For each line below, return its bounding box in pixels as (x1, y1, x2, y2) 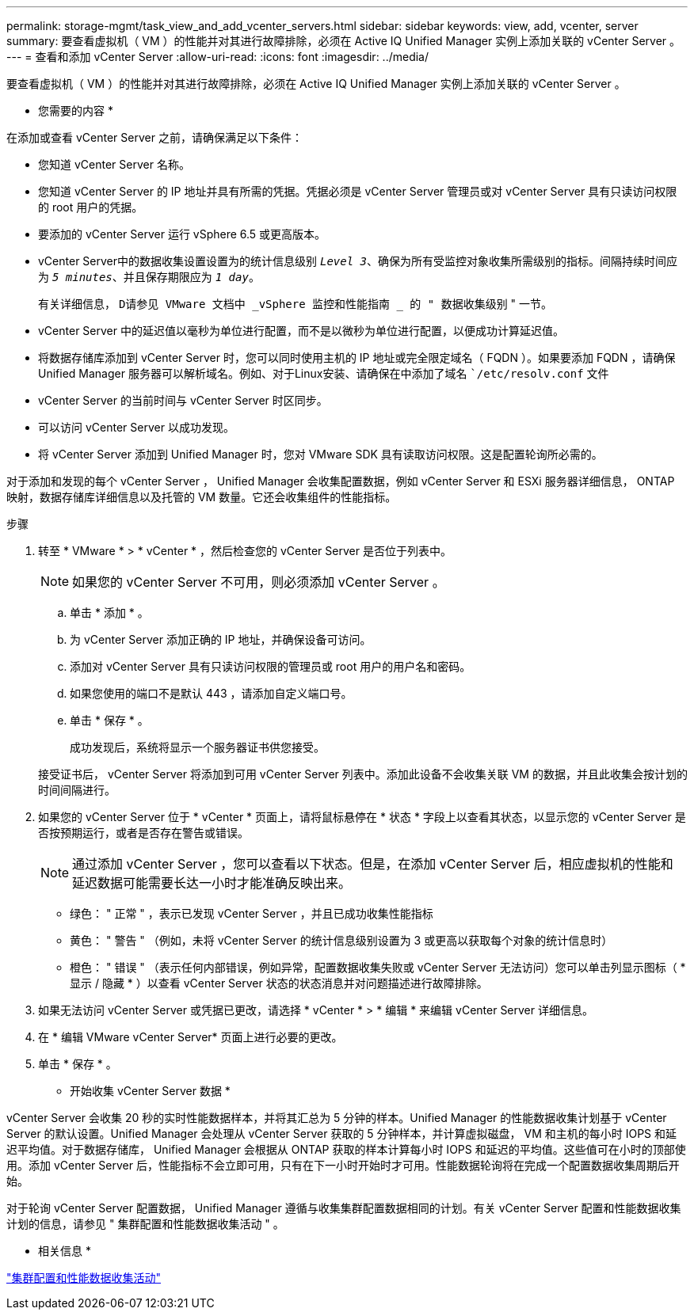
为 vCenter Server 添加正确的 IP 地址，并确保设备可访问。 (70, 633, 372, 646)
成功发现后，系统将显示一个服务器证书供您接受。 (70, 740, 325, 754)
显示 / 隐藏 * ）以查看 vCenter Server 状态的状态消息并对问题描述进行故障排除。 (70, 976, 488, 990)
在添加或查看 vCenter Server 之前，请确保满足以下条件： (6, 131, 303, 144)
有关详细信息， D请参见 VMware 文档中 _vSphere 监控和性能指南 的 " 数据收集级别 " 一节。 (38, 297, 553, 310)
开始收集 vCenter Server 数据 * (70, 1084, 231, 1097)
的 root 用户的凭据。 (38, 200, 143, 214)
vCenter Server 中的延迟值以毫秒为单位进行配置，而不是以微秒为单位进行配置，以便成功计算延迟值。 (38, 324, 564, 337)
